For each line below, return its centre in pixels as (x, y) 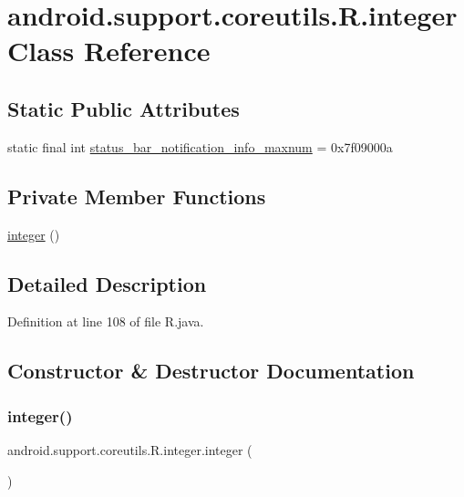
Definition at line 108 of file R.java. (106, 321)
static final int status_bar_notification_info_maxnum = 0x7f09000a (200, 146)
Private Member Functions (137, 196)
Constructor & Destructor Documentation (211, 371)
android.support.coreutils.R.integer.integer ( (130, 449)
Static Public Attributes (124, 108)
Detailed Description (107, 283)
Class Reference (109, 51)
